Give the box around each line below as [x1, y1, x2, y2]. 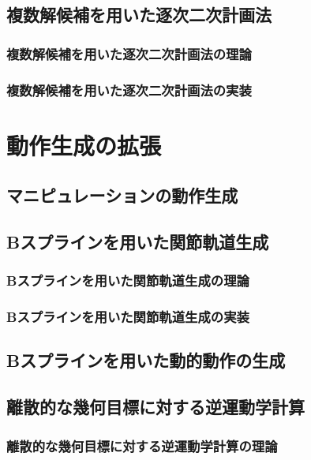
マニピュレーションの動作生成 [6, 183, 238, 208]
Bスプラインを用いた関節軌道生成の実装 [6, 307, 249, 327]
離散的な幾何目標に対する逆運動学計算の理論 [6, 436, 278, 455]
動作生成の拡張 [6, 129, 162, 161]
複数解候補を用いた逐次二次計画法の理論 [6, 43, 252, 63]
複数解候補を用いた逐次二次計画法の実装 [6, 80, 252, 99]
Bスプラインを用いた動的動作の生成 [6, 348, 286, 372]
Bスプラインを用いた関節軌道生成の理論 [6, 271, 249, 290]
